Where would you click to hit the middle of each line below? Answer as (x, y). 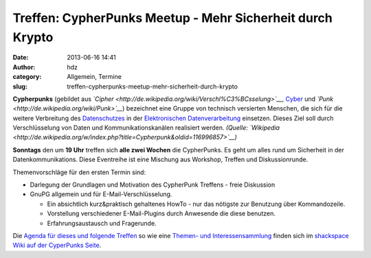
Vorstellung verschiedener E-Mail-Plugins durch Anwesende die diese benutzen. (161, 213)
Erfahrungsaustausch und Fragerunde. (102, 223)
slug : (20, 86)
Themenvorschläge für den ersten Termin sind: (79, 172)
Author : (24, 67)
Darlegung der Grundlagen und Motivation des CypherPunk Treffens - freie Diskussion (153, 185)
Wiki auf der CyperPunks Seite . (57, 245)
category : (27, 77)
